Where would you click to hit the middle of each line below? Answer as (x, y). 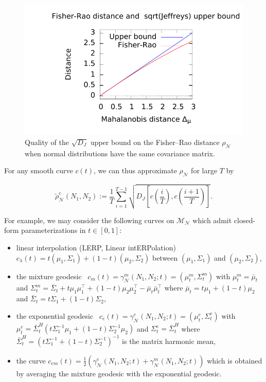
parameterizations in (54, 230)
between (165, 257)
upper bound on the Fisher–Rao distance (155, 142)
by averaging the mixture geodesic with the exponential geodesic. (119, 373)
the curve (31, 360)
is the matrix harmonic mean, (169, 341)
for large (204, 170)
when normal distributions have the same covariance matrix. (120, 153)
